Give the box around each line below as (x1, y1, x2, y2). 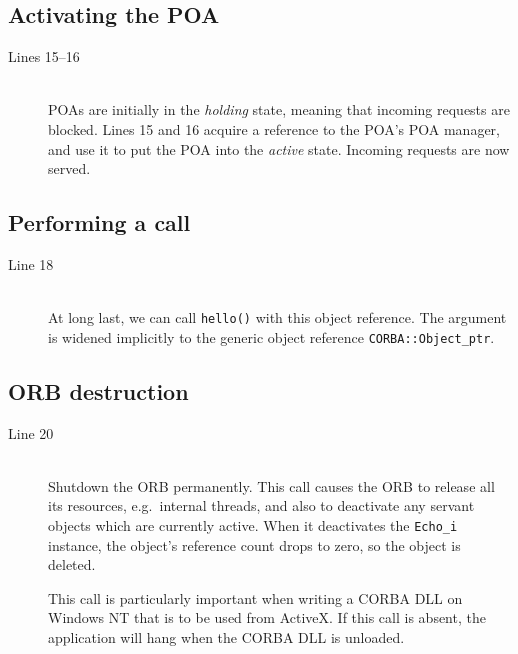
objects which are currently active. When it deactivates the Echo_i (48, 515, 458, 536)
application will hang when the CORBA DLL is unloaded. (48, 627, 405, 648)
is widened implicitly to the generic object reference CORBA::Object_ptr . (48, 326, 495, 347)
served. (48, 158, 91, 179)
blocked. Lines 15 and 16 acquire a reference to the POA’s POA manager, (48, 118, 500, 139)
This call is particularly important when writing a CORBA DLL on (48, 587, 463, 608)
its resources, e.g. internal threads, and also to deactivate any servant (48, 495, 475, 516)
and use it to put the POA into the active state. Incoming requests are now (48, 138, 510, 159)
